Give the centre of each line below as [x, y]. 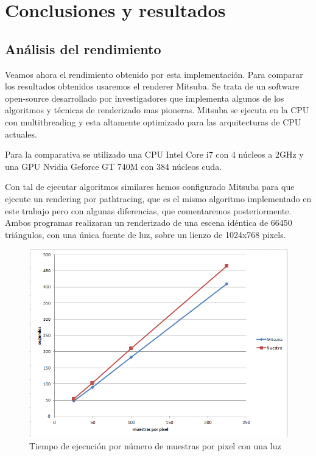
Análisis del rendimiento [83, 48]
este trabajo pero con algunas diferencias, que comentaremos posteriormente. [148, 210]
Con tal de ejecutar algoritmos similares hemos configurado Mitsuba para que [150, 187]
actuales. [21, 134]
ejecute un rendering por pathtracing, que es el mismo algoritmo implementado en [158, 198]
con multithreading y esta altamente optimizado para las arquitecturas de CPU [153, 121]
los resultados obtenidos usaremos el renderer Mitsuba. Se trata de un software [152, 86]
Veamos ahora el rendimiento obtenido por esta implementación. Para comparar [154, 74]
